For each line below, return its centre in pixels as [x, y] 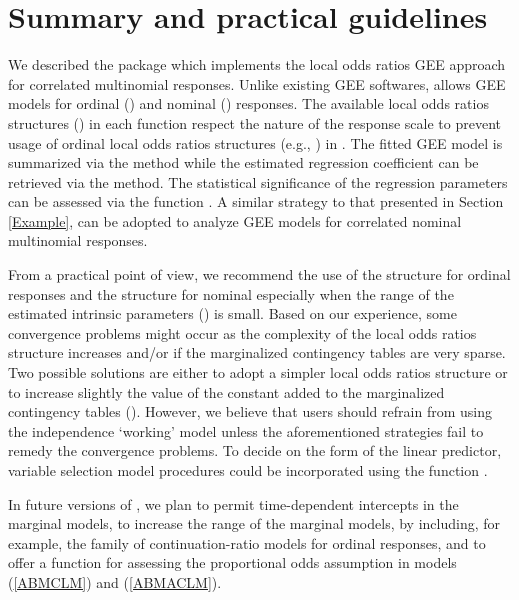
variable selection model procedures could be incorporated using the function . [248, 470]
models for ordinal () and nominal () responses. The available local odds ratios [248, 103]
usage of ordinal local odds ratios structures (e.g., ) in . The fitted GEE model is [255, 142]
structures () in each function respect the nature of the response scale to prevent [254, 122]
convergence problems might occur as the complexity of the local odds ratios [242, 332]
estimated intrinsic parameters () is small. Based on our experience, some [232, 313]
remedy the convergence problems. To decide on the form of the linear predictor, [255, 450]
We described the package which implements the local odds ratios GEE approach [257, 64]
